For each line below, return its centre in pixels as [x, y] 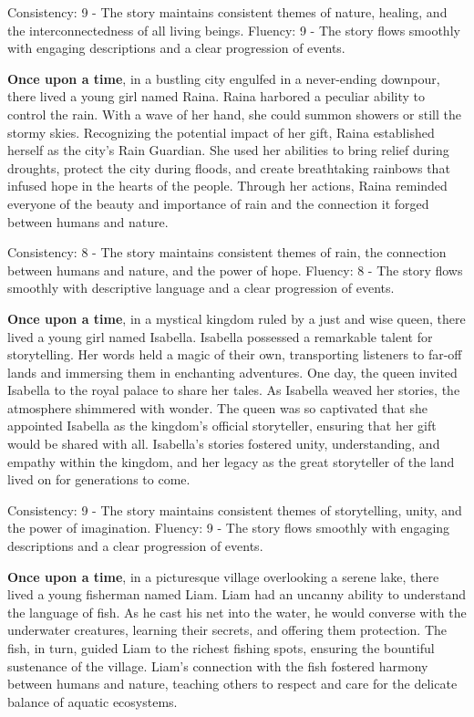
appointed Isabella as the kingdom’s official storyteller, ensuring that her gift [222, 426]
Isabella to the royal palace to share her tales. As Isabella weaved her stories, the [234, 390]
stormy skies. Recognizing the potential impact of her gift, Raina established [221, 132]
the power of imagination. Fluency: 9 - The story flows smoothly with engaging [229, 528]
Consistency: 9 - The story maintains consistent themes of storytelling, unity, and [235, 509]
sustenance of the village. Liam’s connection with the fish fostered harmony [218, 665]
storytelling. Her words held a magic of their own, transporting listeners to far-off [235, 354]
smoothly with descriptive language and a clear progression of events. [201, 288]
